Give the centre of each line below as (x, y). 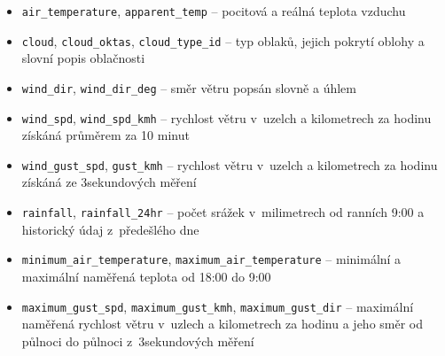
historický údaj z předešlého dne (110, 229)
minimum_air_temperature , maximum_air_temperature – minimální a (211, 259)
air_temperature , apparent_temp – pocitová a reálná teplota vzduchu (214, 11)
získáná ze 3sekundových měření (109, 182)
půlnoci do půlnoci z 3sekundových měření (138, 341)
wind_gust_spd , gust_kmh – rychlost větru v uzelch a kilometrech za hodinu (230, 164)
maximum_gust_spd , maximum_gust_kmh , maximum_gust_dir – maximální (218, 306)
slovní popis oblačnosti (83, 58)
